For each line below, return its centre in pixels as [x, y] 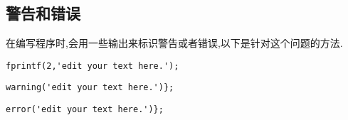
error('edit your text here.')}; [85, 110]
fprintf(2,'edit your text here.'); [93, 66]
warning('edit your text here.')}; [90, 88]
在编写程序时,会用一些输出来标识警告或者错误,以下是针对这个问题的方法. [174, 43]
